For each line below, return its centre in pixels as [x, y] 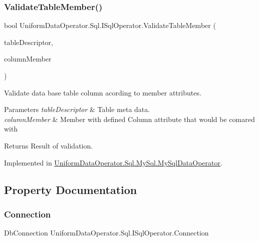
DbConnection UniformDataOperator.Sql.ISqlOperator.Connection [106, 233]
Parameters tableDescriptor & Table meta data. [77, 109]
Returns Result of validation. [49, 145]
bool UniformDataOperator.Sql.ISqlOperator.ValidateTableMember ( [110, 25]
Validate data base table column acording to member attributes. [103, 92]
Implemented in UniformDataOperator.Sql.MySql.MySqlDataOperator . [113, 162]
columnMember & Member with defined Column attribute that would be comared [129, 119]
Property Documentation [71, 189]
